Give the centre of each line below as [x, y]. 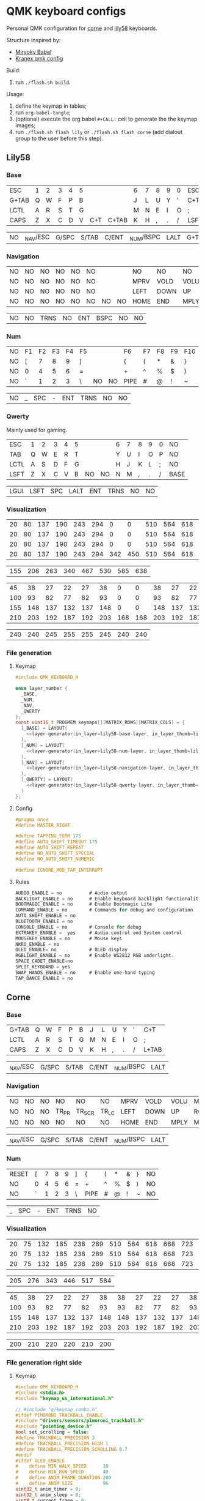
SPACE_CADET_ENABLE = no [44, 961]
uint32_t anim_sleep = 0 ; [48, 1495]
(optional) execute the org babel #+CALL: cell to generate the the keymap [106, 119]
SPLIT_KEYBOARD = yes [42, 967]
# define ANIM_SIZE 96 [62, 1484]
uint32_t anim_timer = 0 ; [48, 1489]
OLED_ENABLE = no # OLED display [71, 950]
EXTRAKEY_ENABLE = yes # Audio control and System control [99, 933]
